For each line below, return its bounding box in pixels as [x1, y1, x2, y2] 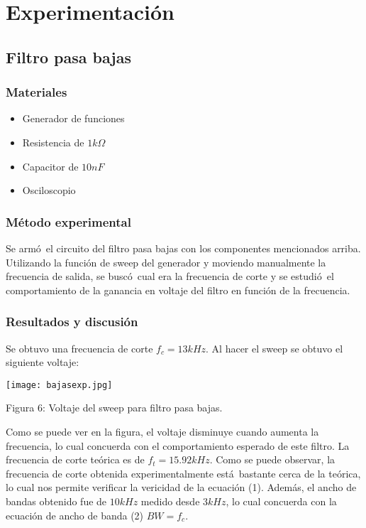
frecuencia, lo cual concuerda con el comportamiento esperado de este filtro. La [6, 438, 350, 453]
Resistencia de [22, 134, 84, 149]
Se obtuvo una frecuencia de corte [6, 340, 153, 355]
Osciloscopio [22, 183, 76, 198]
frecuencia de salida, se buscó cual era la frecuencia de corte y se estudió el [6, 269, 334, 284]
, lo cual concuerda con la [226, 493, 337, 508]
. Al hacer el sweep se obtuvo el [206, 340, 343, 355]
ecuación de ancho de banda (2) [6, 507, 144, 522]
